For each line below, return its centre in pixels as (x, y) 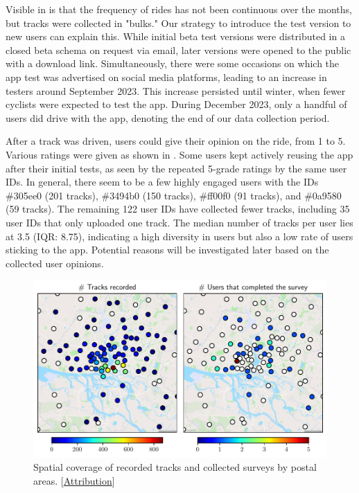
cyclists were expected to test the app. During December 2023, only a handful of (176, 104)
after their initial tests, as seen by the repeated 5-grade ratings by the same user (176, 168)
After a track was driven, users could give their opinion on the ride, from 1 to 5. (176, 141)
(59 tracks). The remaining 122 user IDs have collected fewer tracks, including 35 (178, 209)
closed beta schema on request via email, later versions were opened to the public (178, 50)
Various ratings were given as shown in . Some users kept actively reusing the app (179, 154)
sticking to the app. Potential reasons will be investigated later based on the (167, 250)
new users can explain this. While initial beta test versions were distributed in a (175, 36)
